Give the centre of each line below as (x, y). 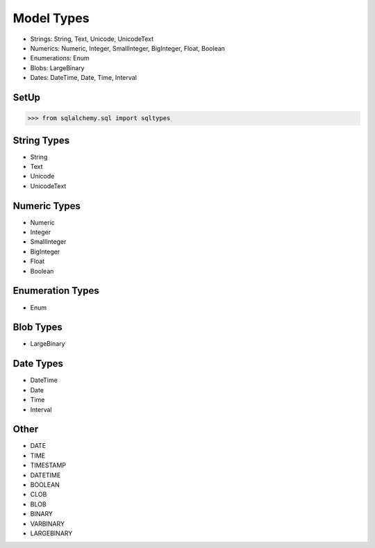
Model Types (51, 18)
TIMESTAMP (48, 465)
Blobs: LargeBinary (57, 68)
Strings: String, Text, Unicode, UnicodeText (92, 39)
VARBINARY (48, 524)
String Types (41, 140)
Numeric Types (47, 206)
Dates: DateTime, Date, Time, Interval (83, 78)
